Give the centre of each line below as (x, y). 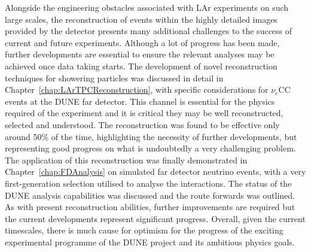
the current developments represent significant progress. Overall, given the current (155, 218)
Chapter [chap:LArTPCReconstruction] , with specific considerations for (137, 89)
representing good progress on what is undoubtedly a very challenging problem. (150, 148)
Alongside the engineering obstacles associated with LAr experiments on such (147, 7)
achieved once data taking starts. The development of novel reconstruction (141, 66)
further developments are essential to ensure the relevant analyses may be (140, 54)
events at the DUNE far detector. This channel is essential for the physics (140, 101)
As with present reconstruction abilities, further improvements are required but (150, 207)
